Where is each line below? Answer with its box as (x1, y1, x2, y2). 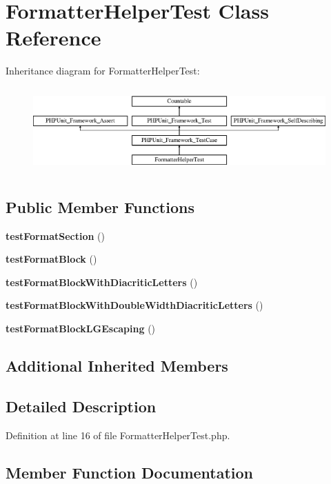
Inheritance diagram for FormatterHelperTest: (6, 63, 200, 78)
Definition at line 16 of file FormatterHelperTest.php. (6, 427, 230, 442)
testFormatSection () (6, 228, 105, 243)
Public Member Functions (6, 196, 194, 217)
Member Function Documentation (6, 461, 254, 483)
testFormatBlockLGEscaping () (6, 321, 156, 335)
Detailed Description (6, 395, 157, 416)
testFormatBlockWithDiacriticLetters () (6, 274, 198, 289)
